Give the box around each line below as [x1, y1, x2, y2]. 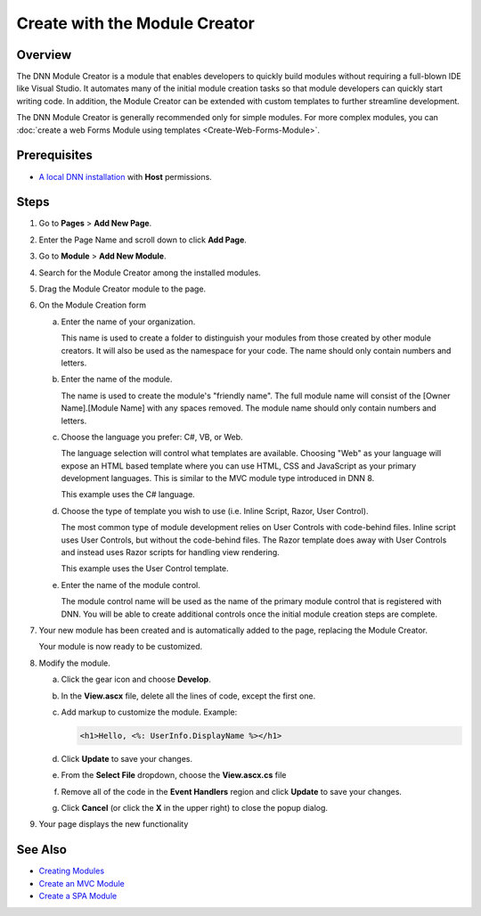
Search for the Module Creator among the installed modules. [38, 267, 262, 278]
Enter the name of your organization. [61, 316, 196, 327]
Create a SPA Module [38, 891, 118, 902]
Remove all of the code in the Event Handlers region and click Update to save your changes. [61, 786, 403, 797]
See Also [16, 842, 67, 857]
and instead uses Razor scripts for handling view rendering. [61, 547, 280, 558]
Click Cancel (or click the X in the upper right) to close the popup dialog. [61, 803, 329, 814]
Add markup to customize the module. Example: [61, 707, 238, 717]
